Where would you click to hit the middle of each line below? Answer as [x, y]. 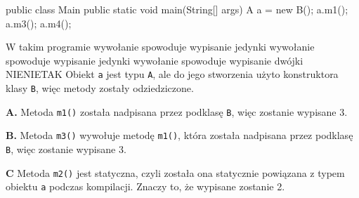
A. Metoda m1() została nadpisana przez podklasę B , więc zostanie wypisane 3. [177, 111]
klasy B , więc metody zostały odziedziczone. [100, 88]
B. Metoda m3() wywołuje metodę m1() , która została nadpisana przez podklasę [179, 135]
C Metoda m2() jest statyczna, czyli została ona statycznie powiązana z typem [175, 172]
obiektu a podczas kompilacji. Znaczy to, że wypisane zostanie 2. [145, 186]
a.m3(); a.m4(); [39, 23]
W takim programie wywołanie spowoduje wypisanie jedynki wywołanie [160, 47]
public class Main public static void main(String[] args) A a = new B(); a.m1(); [177, 9]
